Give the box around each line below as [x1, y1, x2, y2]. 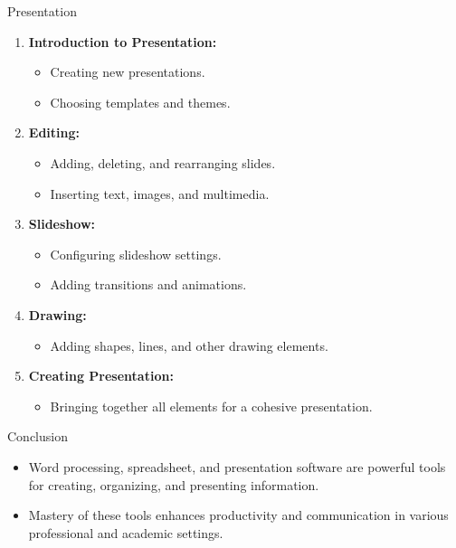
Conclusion [7, 427, 68, 446]
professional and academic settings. [28, 523, 223, 542]
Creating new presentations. [50, 62, 205, 81]
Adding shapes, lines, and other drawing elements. [50, 335, 328, 354]
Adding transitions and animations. [50, 275, 247, 294]
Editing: [28, 123, 80, 142]
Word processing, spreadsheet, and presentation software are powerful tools [28, 457, 446, 476]
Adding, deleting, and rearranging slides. [50, 153, 276, 172]
